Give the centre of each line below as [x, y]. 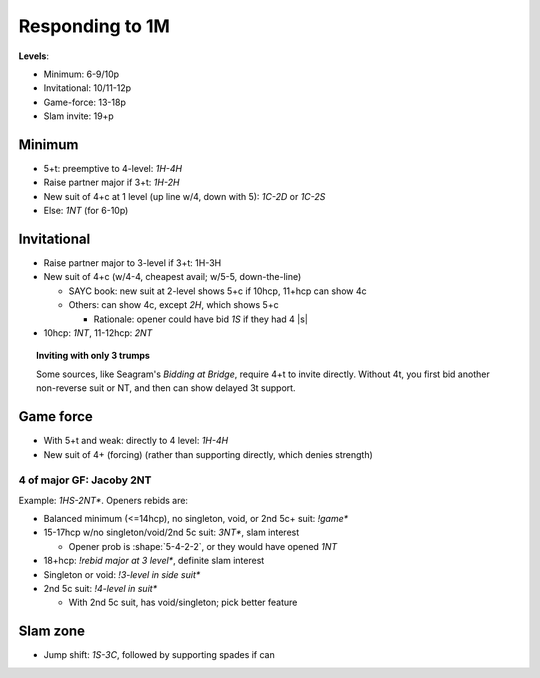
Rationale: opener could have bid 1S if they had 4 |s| [201, 319]
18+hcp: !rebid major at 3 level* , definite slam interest [154, 561]
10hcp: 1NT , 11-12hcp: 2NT [98, 333]
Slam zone [51, 631]
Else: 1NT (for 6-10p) [86, 211]
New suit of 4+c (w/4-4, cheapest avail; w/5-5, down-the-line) [172, 277]
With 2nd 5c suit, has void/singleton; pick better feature [183, 602]
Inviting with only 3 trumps [93, 356]
